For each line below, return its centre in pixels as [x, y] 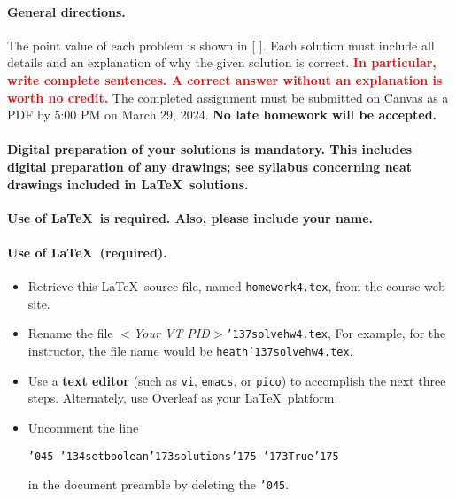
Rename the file [70, 333]
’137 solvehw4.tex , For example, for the [336, 333]
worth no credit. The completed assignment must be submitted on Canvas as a [228, 97]
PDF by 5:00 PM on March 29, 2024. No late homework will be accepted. [222, 115]
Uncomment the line [83, 427]
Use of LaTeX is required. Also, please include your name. [190, 217]
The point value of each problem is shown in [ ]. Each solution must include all [221, 45]
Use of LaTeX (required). [87, 252]
